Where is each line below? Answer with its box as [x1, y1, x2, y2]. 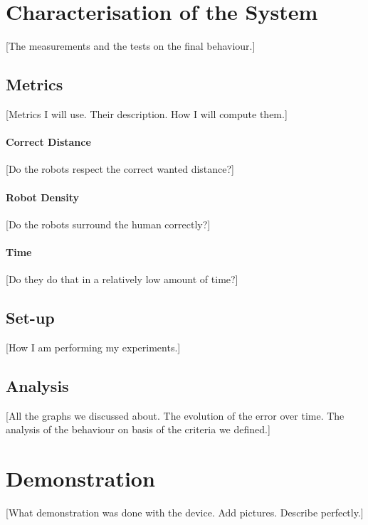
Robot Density [6, 189, 79, 204]
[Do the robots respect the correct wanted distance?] [6, 161, 234, 176]
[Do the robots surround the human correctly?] [6, 216, 211, 231]
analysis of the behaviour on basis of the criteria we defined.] [6, 422, 270, 437]
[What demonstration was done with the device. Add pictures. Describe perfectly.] [6, 505, 364, 519]
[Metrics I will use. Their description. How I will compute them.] [6, 106, 288, 121]
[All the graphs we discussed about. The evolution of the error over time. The [6, 408, 345, 423]
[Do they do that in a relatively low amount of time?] [6, 272, 238, 287]
